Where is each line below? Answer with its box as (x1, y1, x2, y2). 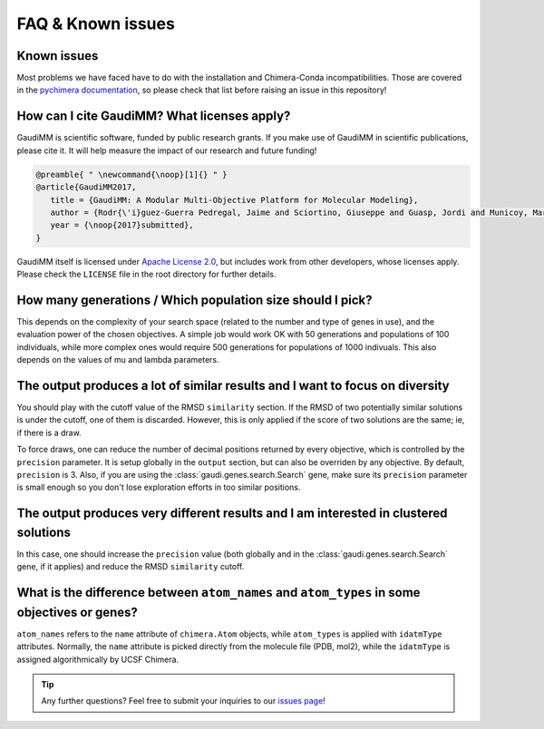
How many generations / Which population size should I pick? (16, 292, 373, 307)
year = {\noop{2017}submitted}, (50, 220, 194, 230)
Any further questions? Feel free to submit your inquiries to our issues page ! (41, 695, 325, 706)
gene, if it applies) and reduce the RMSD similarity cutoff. (16, 561, 245, 572)
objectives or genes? (16, 604, 138, 620)
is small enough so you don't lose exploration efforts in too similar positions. (16, 481, 301, 493)
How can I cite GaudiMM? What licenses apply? (16, 109, 291, 124)
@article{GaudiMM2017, (35, 182, 137, 192)
